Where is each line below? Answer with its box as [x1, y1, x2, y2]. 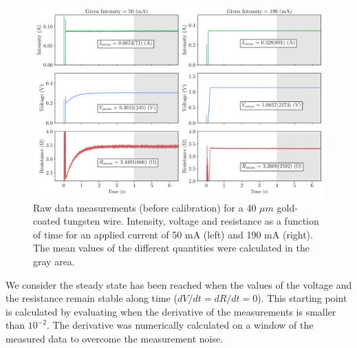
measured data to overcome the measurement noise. [6, 331, 224, 346]
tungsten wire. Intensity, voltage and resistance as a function [63, 214, 319, 228]
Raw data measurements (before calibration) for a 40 [33, 200, 257, 214]
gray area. [33, 254, 75, 269]
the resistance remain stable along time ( [6, 291, 177, 305]
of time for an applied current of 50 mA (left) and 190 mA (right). [33, 227, 313, 241]
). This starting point [257, 291, 347, 305]
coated [33, 214, 61, 228]
